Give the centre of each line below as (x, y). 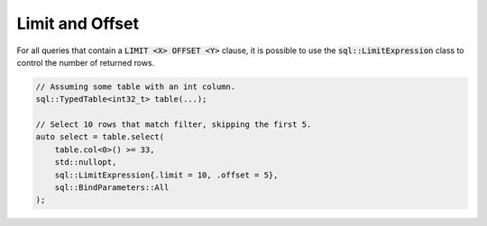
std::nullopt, (86, 163)
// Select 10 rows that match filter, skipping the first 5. (174, 125)
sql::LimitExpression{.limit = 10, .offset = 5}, (166, 175)
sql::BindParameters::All (112, 188)
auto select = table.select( (100, 137)
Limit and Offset (78, 23)
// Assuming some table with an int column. (136, 86)
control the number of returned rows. (86, 62)
